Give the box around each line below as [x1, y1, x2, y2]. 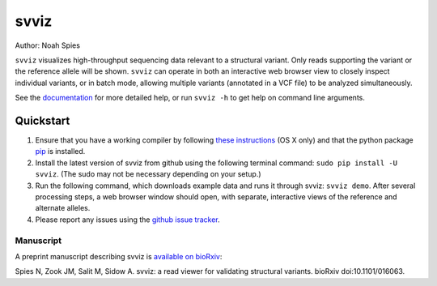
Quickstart [15, 113, 70, 127]
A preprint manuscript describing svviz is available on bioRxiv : [15, 251, 223, 261]
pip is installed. [35, 147, 86, 156]
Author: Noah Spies [15, 41, 81, 50]
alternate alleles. [35, 203, 91, 213]
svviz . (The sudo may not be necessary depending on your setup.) [35, 169, 262, 179]
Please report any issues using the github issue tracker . [35, 215, 220, 224]
